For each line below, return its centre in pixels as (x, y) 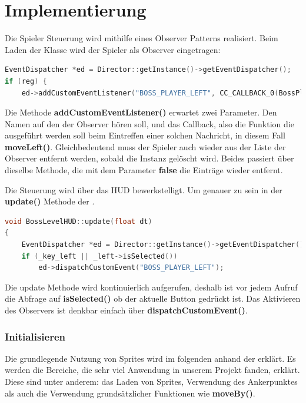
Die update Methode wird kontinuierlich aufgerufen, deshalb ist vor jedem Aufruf (151, 287)
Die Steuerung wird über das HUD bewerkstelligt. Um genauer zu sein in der (144, 189)
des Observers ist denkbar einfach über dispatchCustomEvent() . (126, 310)
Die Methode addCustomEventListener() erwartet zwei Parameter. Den (141, 112)
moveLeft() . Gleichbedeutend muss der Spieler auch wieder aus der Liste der (145, 146)
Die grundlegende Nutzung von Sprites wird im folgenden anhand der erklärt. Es (150, 358)
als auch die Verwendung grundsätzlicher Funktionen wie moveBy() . (130, 393)
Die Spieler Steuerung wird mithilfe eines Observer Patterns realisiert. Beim (142, 38)
